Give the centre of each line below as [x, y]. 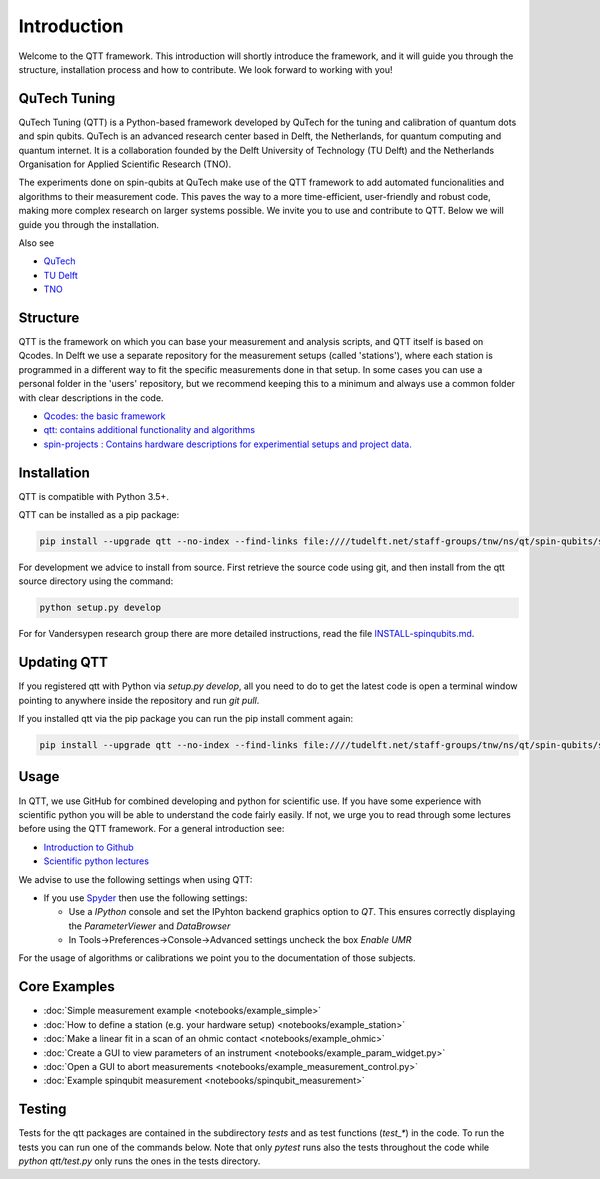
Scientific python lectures [96, 861]
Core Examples [66, 986]
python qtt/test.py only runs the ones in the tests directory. [139, 1161]
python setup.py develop [100, 608]
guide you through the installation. [89, 224]
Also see [36, 242]
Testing [42, 1109]
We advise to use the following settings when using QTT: [135, 879]
